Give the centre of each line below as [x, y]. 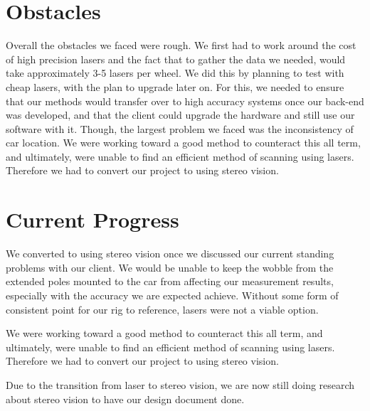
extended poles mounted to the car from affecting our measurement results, [170, 281]
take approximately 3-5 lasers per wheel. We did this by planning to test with [175, 73]
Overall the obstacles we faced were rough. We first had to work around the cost [181, 45]
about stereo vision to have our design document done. [125, 399]
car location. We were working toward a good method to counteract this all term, [183, 143]
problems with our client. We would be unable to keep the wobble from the [170, 267]
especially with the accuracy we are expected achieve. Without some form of [172, 295]
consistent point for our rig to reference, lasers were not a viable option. [162, 309]
